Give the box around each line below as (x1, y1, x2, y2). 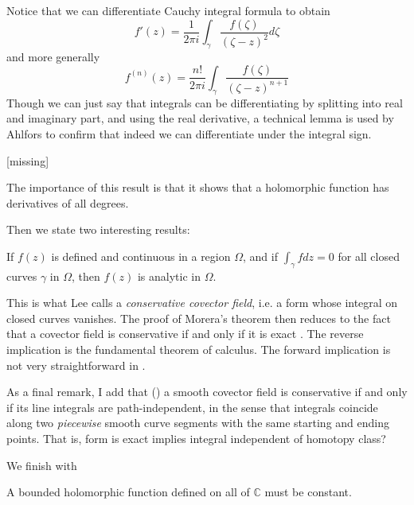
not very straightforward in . (6, 356, 146, 373)
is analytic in (137, 267, 201, 284)
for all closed (338, 247, 400, 264)
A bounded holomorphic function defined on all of (6, 484, 250, 500)
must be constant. (264, 484, 352, 500)
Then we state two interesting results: (6, 221, 190, 238)
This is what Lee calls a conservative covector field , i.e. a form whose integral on (6, 294, 398, 311)
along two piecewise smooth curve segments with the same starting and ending (6, 414, 389, 431)
